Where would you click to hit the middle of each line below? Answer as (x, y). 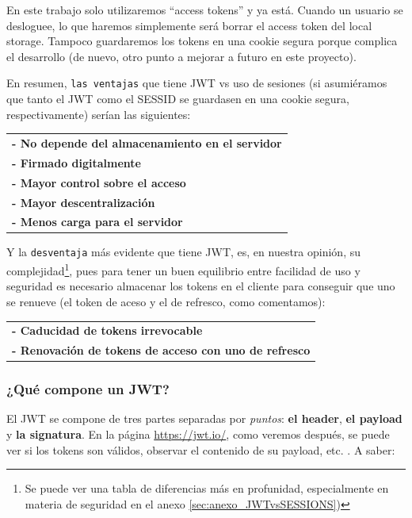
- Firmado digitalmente (76, 162)
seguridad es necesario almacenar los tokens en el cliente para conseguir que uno (201, 286)
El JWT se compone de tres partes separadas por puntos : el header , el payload (204, 418)
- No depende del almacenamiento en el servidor (147, 142)
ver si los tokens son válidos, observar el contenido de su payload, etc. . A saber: (201, 449)
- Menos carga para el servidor (97, 222)
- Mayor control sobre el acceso (99, 182)
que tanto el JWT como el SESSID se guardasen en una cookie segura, (178, 99)
